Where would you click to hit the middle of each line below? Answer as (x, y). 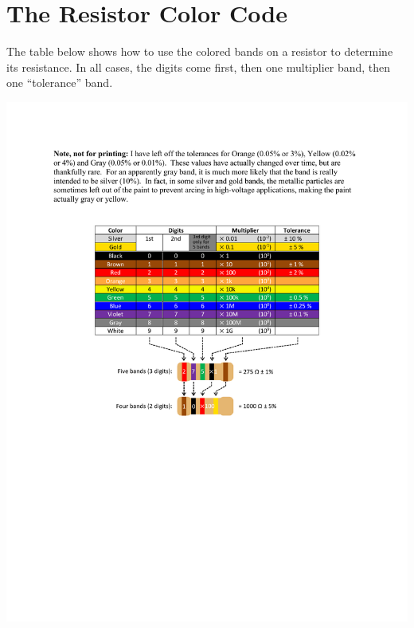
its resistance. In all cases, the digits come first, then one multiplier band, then (199, 67)
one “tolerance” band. (60, 82)
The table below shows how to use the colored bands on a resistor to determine (200, 51)
